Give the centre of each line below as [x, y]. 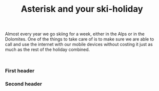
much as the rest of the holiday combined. [48, 49]
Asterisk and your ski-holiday [82, 9]
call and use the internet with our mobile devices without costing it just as [79, 45]
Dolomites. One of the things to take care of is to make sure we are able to [80, 39]
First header [20, 71]
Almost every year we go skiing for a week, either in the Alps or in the [75, 34]
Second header [24, 84]
